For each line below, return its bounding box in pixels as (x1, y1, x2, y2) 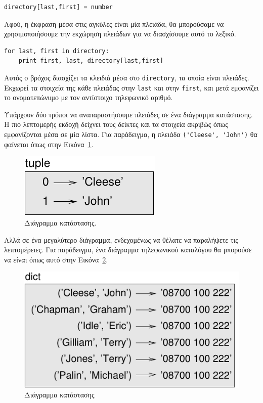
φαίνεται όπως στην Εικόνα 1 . (4, 139, 94, 149)
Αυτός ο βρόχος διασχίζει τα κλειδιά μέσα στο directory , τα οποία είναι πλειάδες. (4, 72, 249, 82)
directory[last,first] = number (4, 4, 113, 11)
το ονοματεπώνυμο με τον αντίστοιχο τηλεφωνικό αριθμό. (4, 92, 173, 103)
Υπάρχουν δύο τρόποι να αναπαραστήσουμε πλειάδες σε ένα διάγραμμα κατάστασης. (4, 109, 253, 119)
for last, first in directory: (4, 47, 109, 55)
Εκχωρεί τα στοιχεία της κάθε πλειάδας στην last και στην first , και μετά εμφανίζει (4, 82, 259, 93)
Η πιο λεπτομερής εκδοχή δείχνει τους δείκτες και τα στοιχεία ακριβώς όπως (4, 119, 228, 129)
